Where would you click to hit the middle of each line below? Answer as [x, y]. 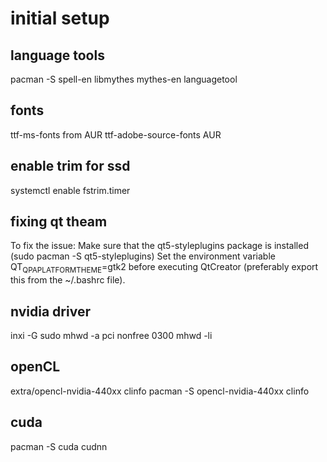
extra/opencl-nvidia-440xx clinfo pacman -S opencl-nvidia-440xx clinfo [160, 391]
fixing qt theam [59, 222]
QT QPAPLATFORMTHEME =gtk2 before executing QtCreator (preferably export [164, 268]
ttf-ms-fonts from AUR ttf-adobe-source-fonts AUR [116, 134]
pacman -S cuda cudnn [59, 446]
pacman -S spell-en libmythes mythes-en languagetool [124, 79]
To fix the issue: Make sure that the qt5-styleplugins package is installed [159, 246]
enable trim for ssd [70, 166]
